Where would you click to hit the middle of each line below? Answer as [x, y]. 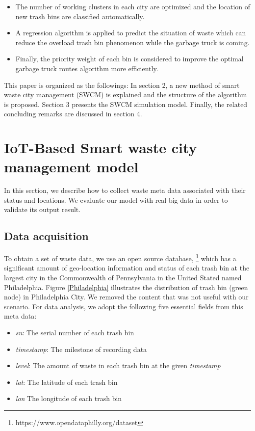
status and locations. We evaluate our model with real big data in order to [116, 200]
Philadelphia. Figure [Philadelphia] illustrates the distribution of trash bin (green [126, 287]
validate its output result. [42, 209]
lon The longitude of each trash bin [69, 398]
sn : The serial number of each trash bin [75, 333]
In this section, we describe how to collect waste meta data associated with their [125, 190]
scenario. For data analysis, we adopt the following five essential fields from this [124, 306]
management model [71, 167]
